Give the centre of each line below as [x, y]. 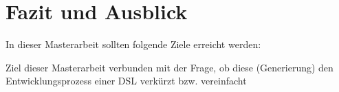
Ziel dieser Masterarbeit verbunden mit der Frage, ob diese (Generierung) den [169, 67]
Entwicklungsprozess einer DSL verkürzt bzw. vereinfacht [126, 81]
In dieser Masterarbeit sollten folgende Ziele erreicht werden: [133, 44]
